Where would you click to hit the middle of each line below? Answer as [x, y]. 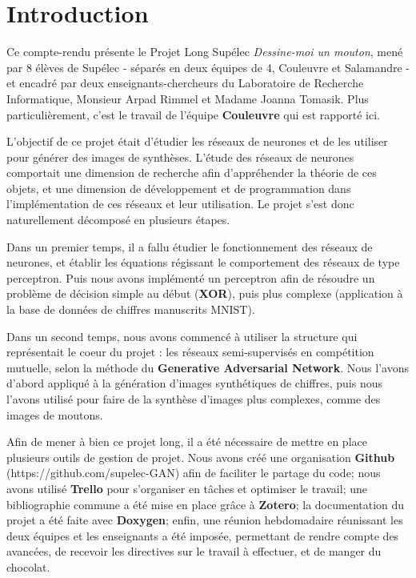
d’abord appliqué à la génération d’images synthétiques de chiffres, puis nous [194, 383]
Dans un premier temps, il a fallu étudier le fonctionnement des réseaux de [190, 246]
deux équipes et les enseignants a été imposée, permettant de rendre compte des [203, 535]
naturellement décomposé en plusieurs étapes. [118, 220]
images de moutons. [55, 414]
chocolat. [28, 566]
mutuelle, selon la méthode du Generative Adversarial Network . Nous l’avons [208, 367]
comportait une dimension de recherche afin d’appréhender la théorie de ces [192, 173]
